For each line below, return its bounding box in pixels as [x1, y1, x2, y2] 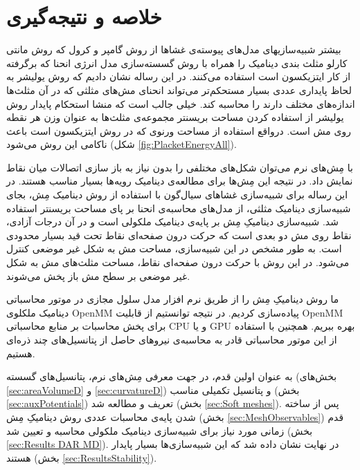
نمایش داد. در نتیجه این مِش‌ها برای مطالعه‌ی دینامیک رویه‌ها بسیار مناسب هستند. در [6, 173, 353, 188]
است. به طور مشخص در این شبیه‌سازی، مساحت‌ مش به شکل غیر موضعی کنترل [6, 241, 342, 256]
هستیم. [6, 346, 35, 360]
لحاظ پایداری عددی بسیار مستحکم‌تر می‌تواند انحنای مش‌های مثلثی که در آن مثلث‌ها [6, 82, 352, 97]
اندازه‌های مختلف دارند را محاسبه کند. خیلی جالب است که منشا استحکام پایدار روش [6, 96, 355, 111]
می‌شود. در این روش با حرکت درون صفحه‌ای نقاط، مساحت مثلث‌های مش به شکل [6, 255, 350, 270]
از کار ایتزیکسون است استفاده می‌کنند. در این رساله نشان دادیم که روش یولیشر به [6, 69, 351, 84]
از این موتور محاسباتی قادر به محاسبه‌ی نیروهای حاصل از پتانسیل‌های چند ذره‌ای [6, 332, 337, 346]
